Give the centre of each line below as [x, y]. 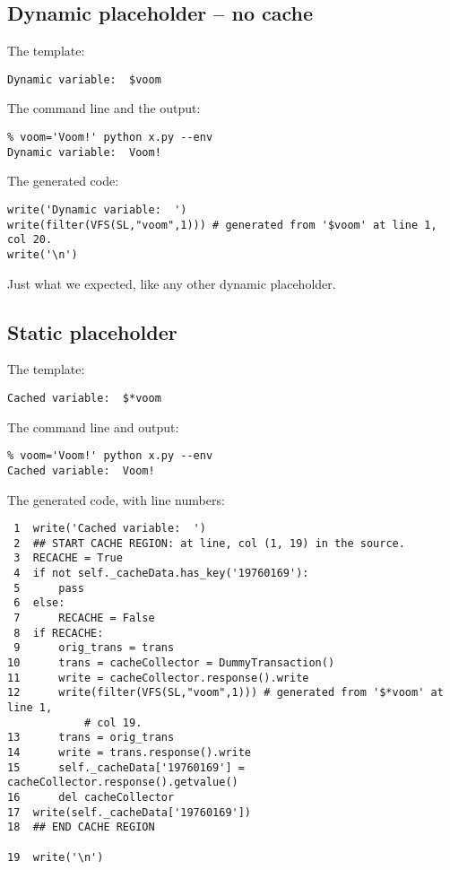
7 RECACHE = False [84, 618]
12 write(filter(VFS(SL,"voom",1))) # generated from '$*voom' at [225, 693]
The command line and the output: [104, 108]
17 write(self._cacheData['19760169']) [130, 812]
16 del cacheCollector [91, 797]
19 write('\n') [56, 857]
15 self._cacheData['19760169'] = [126, 767]
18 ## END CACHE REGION [81, 827]
